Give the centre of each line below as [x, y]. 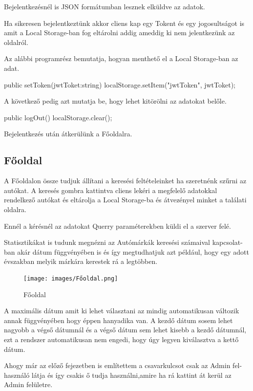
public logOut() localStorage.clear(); [58, 117]
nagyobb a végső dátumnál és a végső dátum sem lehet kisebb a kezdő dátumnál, [125, 330]
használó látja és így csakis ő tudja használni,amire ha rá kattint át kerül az [118, 375]
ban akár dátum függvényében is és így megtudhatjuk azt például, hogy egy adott [126, 251]
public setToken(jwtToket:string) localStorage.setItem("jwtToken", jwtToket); [120, 84]
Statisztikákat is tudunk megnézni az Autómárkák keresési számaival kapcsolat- [123, 242]
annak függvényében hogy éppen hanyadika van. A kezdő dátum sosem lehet [118, 320]
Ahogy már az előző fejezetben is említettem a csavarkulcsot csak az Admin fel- [123, 365]
